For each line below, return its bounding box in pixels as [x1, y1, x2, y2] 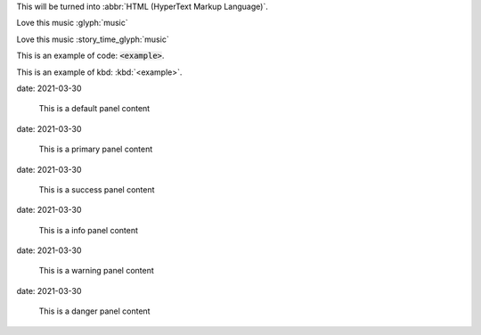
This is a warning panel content [38, 266, 155, 276]
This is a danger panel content [38, 306, 151, 316]
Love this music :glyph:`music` [16, 18, 128, 29]
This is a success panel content [38, 184, 155, 195]
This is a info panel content [38, 225, 138, 235]
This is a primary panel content [38, 143, 153, 155]
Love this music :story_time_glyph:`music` [16, 34, 169, 45]
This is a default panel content [38, 103, 151, 114]
